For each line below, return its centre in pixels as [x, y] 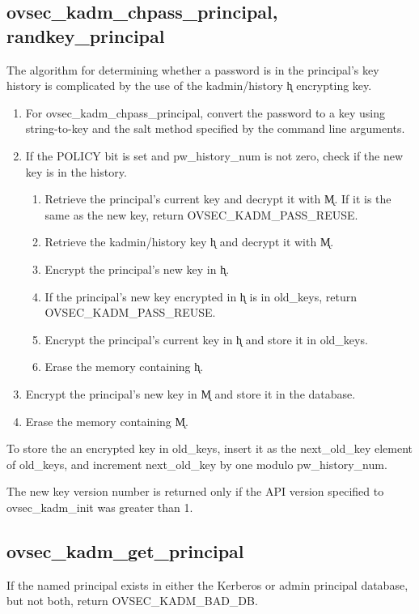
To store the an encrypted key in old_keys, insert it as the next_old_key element [210, 448]
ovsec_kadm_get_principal [125, 550]
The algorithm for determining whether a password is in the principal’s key [193, 69]
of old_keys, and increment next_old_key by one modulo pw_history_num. [197, 464]
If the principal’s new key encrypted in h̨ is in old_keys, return [201, 296]
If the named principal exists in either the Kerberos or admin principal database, [207, 584]
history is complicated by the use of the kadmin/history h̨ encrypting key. [189, 85]
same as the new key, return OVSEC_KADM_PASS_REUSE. [201, 214]
